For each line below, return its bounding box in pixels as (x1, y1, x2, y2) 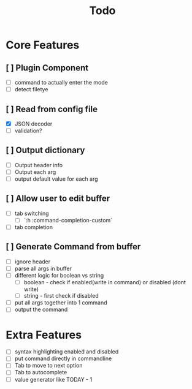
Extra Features (6, 328, 82, 342)
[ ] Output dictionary (6, 145, 85, 156)
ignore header (14, 258, 51, 265)
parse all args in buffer (14, 265, 72, 272)
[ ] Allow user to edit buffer (6, 194, 110, 204)
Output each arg (14, 168, 56, 175)
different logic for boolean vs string (14, 272, 104, 279)
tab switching (14, 210, 50, 217)
